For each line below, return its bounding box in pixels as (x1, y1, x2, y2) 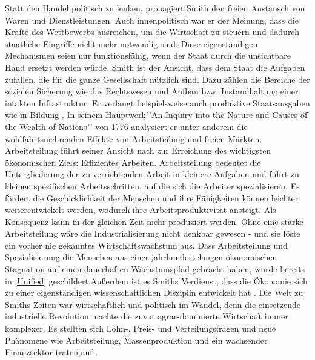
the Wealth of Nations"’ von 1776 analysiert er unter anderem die (5, 120, 248, 133)
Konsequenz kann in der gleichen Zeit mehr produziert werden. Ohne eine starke (5, 215, 303, 227)
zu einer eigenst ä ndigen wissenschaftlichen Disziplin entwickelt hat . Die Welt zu (5, 286, 303, 299)
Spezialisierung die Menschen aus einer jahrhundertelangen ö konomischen (5, 250, 277, 263)
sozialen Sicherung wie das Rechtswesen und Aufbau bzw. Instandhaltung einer (5, 85, 299, 97)
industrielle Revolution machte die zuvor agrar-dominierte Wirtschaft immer (5, 310, 288, 322)
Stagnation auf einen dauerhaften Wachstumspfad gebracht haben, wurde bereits (5, 263, 305, 275)
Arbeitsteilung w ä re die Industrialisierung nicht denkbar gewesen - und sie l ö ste (5, 227, 300, 240)
